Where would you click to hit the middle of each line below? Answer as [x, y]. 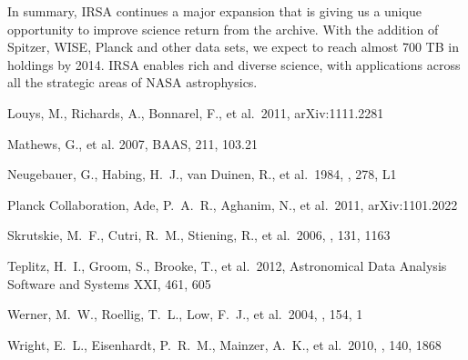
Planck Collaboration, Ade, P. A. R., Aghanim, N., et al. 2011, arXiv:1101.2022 [233, 204]
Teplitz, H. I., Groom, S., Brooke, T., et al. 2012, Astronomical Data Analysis [227, 265]
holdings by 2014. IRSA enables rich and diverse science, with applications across [234, 64]
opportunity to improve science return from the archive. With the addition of [223, 29]
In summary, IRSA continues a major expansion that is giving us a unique [214, 11]
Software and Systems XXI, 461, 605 [109, 283]
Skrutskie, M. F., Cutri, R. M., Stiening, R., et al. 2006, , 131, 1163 [199, 235]
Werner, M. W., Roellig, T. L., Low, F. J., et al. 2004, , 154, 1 [185, 314]
